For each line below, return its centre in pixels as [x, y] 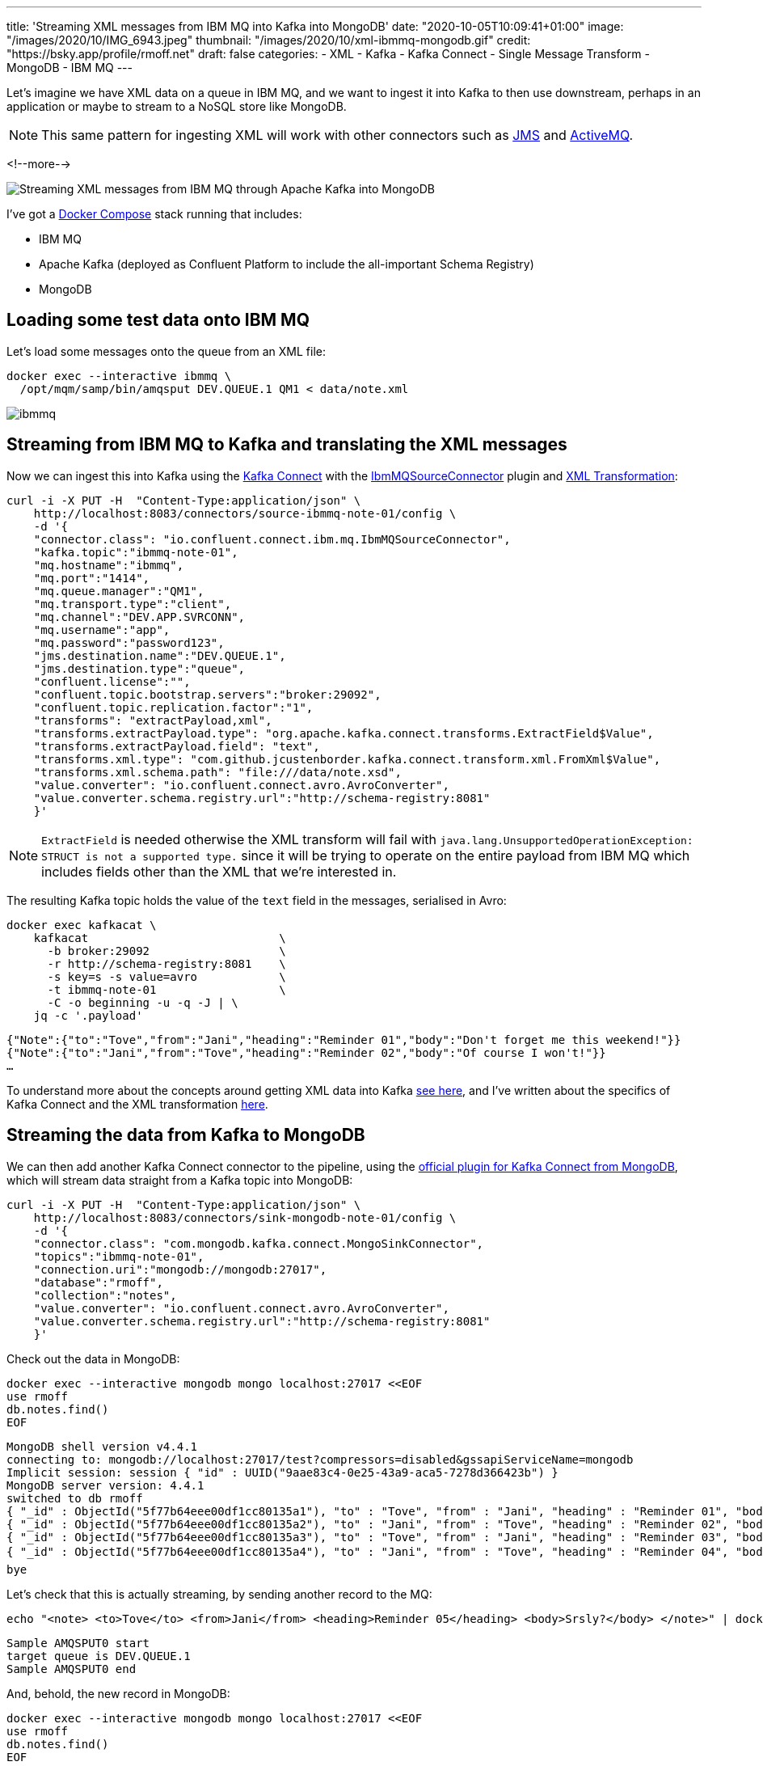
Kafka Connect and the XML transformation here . [137, 1104]
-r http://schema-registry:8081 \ [167, 963]
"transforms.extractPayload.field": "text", [177, 746]
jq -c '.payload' [88, 1015]
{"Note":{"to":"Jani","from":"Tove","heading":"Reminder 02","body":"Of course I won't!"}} [306, 1052]
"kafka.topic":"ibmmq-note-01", [136, 552]
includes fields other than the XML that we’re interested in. [219, 871]
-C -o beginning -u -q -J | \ [143, 1002]
